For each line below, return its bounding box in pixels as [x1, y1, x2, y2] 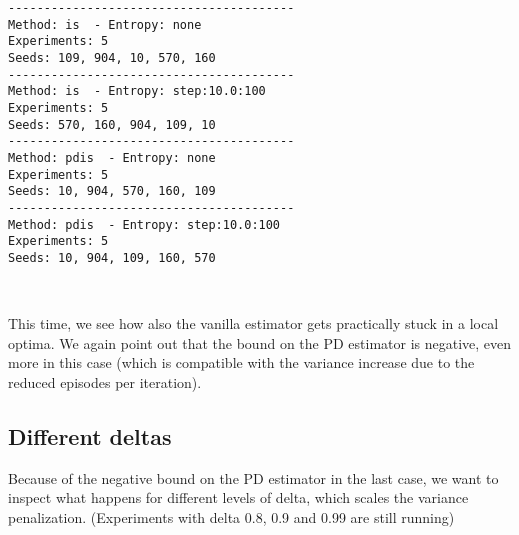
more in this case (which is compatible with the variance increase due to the [8, 352, 475, 373]
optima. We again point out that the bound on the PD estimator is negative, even [8, 332, 512, 353]
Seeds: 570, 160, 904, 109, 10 [8, 117, 216, 132]
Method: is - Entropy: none [8, 17, 202, 32]
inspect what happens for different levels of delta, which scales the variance [8, 487, 469, 508]
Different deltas [8, 420, 172, 451]
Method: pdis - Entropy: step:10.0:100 [8, 217, 281, 232]
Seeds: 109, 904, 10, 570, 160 [8, 50, 216, 65]
